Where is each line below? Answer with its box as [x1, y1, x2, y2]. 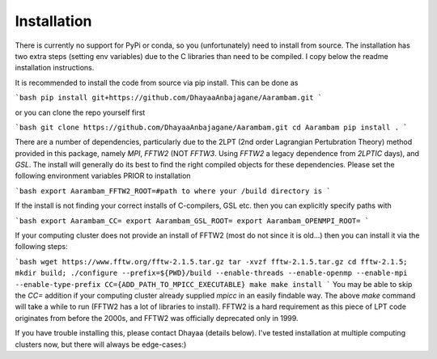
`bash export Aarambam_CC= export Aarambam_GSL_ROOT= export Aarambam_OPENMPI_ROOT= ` [15, 216, 370, 226]
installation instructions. [15, 63, 95, 73]
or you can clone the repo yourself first [15, 108, 146, 117]
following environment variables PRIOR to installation [15, 171, 191, 181]
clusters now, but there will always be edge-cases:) [15, 340, 187, 349]
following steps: [15, 242, 68, 251]
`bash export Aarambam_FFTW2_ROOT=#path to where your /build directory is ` [15, 186, 331, 196]
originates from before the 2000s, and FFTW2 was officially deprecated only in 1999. [15, 313, 299, 323]
